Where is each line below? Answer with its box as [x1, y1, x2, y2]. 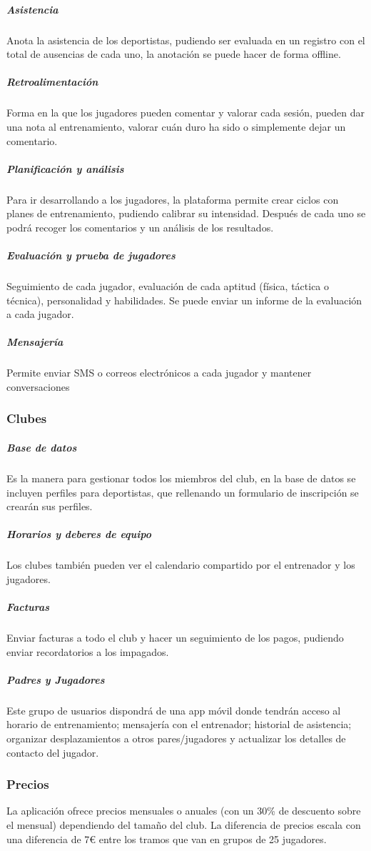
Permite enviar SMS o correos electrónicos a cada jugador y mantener [6, 365, 312, 380]
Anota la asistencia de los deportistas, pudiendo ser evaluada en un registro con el [6, 32, 365, 47]
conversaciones [6, 379, 70, 394]
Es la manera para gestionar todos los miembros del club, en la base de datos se [6, 470, 356, 485]
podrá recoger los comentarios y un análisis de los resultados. [6, 219, 274, 234]
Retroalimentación [6, 74, 98, 89]
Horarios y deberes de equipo [6, 527, 151, 542]
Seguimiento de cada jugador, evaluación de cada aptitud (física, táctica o [6, 279, 330, 293]
